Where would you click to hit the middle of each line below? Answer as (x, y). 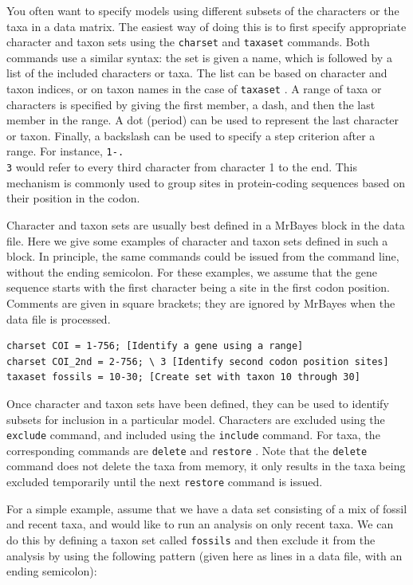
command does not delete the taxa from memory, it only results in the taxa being (206, 466)
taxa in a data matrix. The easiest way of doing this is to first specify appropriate (206, 26)
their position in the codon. (73, 198)
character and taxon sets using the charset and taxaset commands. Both (188, 42)
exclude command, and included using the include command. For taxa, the (193, 435)
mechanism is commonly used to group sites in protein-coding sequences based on (206, 182)
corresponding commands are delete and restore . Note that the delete (187, 450)
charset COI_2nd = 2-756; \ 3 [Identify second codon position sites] (198, 361)
